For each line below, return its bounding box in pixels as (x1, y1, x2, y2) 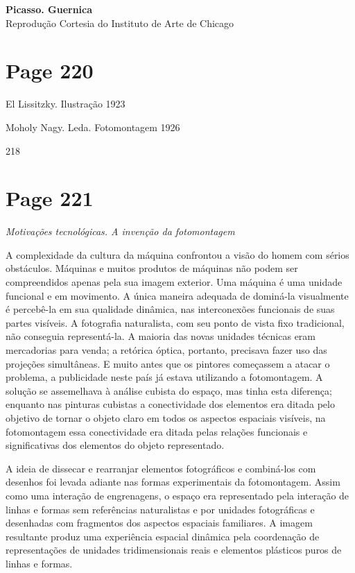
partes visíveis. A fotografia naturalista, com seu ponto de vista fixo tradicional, (6, 315, 345, 330)
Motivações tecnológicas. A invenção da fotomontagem (6, 224, 235, 239)
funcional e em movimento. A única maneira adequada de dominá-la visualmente (6, 288, 349, 302)
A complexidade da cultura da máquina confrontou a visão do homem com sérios (6, 247, 349, 262)
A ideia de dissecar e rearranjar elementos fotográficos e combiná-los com (6, 461, 316, 475)
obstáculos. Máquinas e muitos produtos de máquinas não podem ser (6, 261, 298, 275)
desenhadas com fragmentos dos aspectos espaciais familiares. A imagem (6, 515, 313, 530)
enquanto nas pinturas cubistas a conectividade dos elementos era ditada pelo (6, 397, 335, 411)
